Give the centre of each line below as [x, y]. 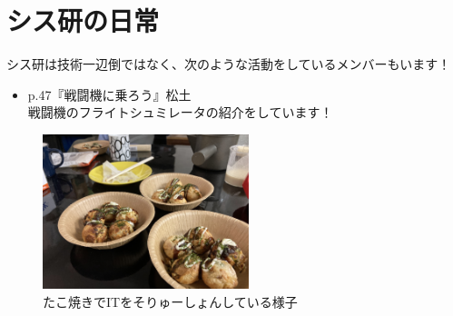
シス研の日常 [83, 20]
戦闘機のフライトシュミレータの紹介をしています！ [180, 112]
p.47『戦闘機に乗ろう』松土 [109, 94]
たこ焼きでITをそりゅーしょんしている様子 [170, 301]
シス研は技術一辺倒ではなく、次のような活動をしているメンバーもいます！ [229, 64]
